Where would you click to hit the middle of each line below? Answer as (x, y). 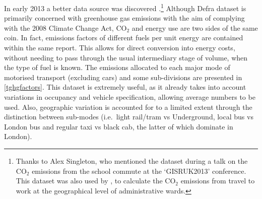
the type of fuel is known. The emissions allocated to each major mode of (117, 67)
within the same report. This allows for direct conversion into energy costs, (120, 48)
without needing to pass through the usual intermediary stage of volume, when (126, 57)
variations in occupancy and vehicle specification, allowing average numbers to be (130, 97)
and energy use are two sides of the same (195, 27)
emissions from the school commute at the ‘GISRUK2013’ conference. (139, 171)
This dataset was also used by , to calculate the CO (96, 181)
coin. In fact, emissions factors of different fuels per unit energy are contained (124, 38)
